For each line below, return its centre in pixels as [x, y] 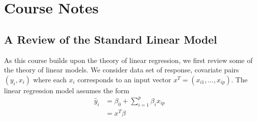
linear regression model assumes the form [67, 90]
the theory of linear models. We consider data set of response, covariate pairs [122, 70]
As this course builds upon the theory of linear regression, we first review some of [128, 60]
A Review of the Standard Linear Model [111, 39]
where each [50, 79]
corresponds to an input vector [124, 79]
